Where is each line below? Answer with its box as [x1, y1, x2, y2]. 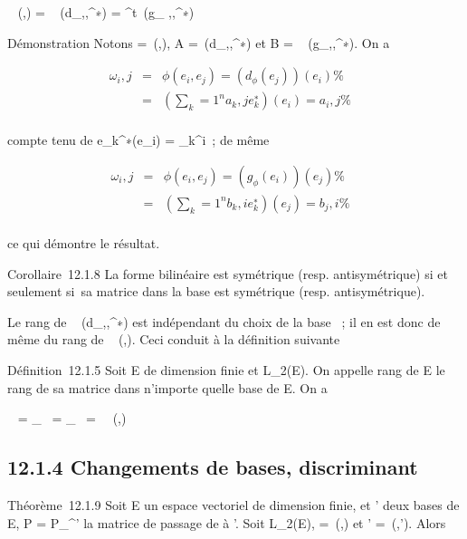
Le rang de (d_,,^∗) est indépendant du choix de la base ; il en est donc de [7, 312, 441, 331]
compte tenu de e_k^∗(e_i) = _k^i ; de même [7, 130, 270, 149]
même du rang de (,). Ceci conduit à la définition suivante [7, 330, 340, 349]
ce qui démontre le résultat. [7, 233, 160, 252]
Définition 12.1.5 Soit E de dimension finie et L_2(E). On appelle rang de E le [7, 360, 445, 379]
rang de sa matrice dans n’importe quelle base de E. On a [7, 378, 328, 397]
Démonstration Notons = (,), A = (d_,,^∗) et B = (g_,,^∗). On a [7, 33, 390, 52]
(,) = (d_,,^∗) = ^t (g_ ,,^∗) [17, 3, 195, 21]
